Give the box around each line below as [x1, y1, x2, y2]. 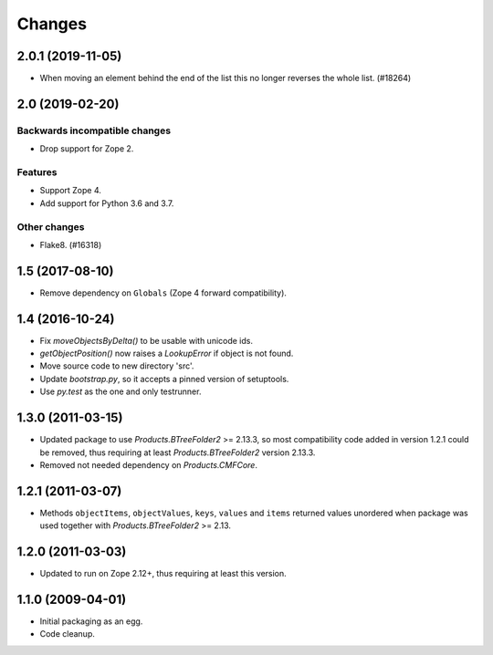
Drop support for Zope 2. [39, 143, 134, 154]
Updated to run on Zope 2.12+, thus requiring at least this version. [39, 568, 287, 579]
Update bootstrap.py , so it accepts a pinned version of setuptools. [39, 373, 289, 384]
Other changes [16, 220, 85, 233]
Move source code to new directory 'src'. [39, 360, 194, 371]
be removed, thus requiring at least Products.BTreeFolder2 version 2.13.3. [39, 447, 316, 458]
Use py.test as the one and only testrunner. [39, 386, 202, 397]
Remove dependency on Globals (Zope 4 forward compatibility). [39, 287, 288, 298]
